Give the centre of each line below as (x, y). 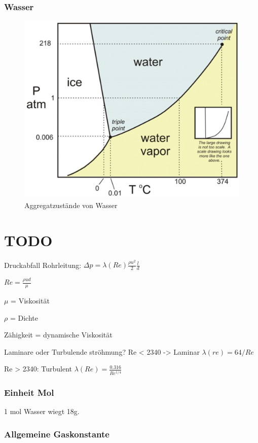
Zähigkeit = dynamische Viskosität (58, 335)
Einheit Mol (29, 392)
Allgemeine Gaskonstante (57, 434)
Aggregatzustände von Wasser (71, 205)
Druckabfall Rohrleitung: (43, 265)
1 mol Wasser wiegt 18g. (42, 411)
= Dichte (24, 317)
